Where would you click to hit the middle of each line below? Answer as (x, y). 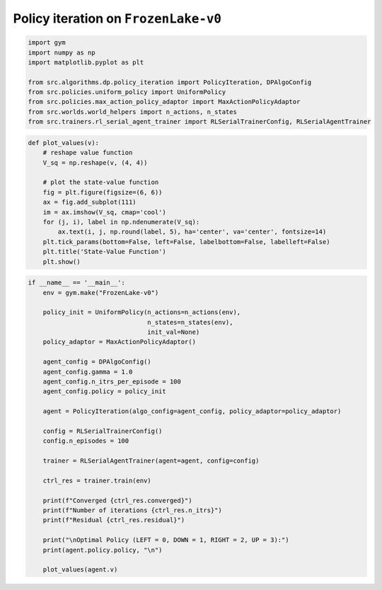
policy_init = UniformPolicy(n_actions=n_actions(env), (142, 312)
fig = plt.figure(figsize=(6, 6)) (103, 192)
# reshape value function (88, 153)
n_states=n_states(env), (190, 322)
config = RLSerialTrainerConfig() (103, 431)
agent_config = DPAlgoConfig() (97, 362)
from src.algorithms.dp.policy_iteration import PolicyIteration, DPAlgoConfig (170, 82)
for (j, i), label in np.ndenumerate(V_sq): (121, 222)
